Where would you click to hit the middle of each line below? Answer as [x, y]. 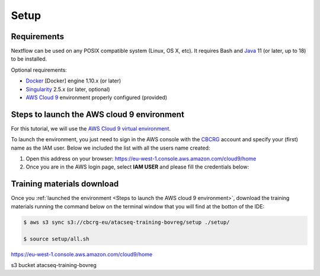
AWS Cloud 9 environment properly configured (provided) [97, 97]
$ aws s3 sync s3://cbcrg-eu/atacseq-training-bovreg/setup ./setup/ [127, 222]
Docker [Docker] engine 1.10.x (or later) [73, 81]
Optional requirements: [39, 70]
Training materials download [65, 184]
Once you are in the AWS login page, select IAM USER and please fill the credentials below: [137, 167]
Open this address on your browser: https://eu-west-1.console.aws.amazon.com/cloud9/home [141, 159]
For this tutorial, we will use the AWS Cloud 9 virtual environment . [91, 128]
